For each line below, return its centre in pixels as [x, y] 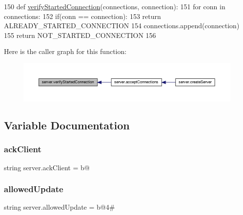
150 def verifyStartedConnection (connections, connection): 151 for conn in [115, 6]
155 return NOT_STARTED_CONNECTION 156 [80, 35]
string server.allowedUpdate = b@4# [60, 207]
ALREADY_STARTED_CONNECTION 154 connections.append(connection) [122, 26]
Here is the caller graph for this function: [65, 51]
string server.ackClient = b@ [47, 167]
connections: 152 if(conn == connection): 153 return [82, 16]
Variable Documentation [67, 125]
